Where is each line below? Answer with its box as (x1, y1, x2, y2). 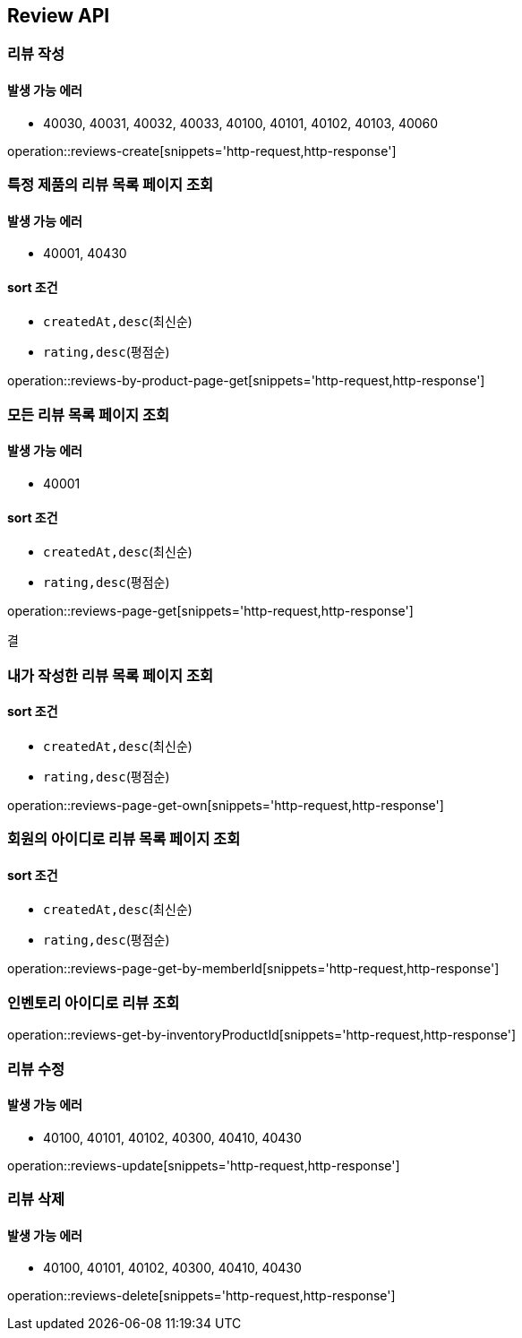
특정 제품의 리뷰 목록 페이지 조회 (7, 176, 214, 194)
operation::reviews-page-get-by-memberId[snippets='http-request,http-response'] (7, 961, 500, 977)
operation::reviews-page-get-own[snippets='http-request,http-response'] (7, 797, 444, 813)
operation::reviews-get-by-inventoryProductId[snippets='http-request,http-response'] (7, 1027, 517, 1043)
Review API (7, 4, 110, 27)
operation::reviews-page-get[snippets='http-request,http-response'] (7, 603, 414, 619)
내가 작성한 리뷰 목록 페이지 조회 (7, 666, 214, 685)
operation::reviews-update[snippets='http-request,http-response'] (7, 1157, 400, 1173)
